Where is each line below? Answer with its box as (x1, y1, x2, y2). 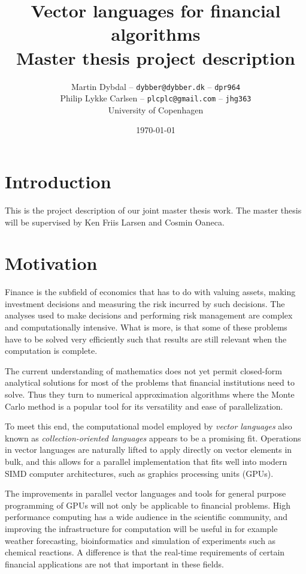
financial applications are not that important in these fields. (5, 557, 224, 570)
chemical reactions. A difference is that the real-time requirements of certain (5, 546, 285, 558)
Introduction (5, 169, 111, 193)
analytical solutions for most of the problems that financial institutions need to (5, 376, 295, 389)
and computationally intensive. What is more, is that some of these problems (5, 321, 287, 333)
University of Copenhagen (108, 103, 204, 116)
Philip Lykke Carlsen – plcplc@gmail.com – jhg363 (60, 92, 252, 104)
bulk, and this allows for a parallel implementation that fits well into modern (5, 455, 287, 467)
